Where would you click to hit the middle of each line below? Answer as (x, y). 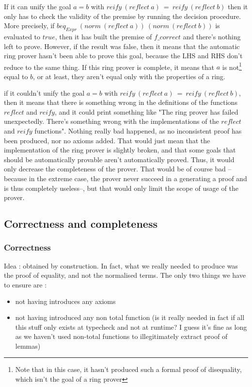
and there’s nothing (212, 36)
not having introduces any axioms (65, 301)
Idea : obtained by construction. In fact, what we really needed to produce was (121, 265)
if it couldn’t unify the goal (44, 93)
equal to (16, 76)
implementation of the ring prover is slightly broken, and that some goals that (120, 150)
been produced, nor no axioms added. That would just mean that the (107, 140)
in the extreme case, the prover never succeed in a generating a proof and (138, 178)
